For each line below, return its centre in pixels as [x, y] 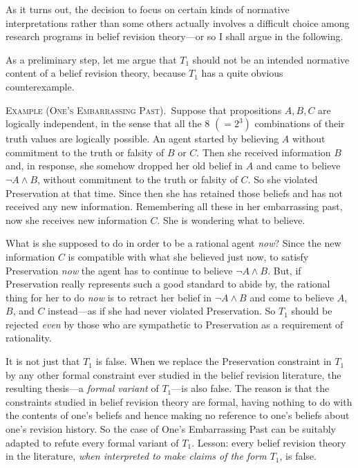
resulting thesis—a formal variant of [82, 388]
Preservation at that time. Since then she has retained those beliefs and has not [175, 193]
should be [312, 311]
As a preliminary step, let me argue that [91, 59]
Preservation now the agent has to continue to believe [119, 270]
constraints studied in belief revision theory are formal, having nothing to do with [179, 401]
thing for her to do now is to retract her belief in [109, 297]
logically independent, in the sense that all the [104, 123]
